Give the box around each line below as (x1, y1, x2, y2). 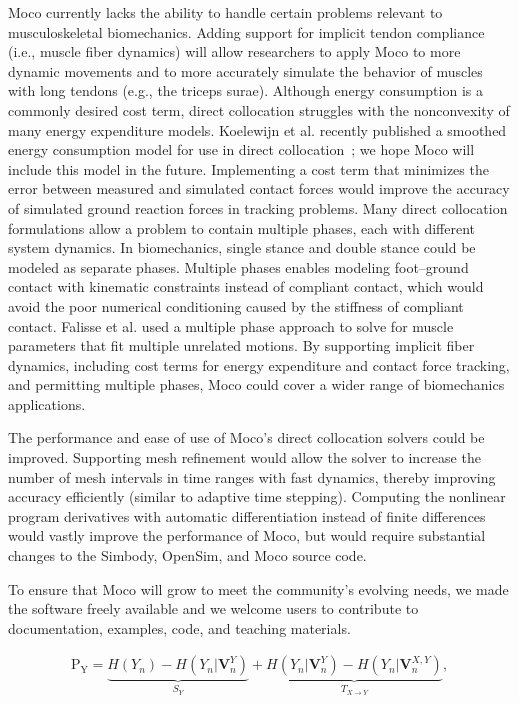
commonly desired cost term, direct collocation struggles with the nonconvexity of (8, 99, 510, 120)
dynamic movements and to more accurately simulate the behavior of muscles (8, 60, 483, 81)
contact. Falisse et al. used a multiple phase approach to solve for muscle (8, 315, 454, 336)
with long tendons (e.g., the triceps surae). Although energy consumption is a (8, 80, 483, 101)
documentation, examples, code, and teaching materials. (8, 617, 351, 638)
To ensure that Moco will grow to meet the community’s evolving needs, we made (8, 578, 509, 599)
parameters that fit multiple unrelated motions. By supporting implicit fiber (8, 335, 475, 356)
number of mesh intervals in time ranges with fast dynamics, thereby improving (8, 466, 496, 487)
